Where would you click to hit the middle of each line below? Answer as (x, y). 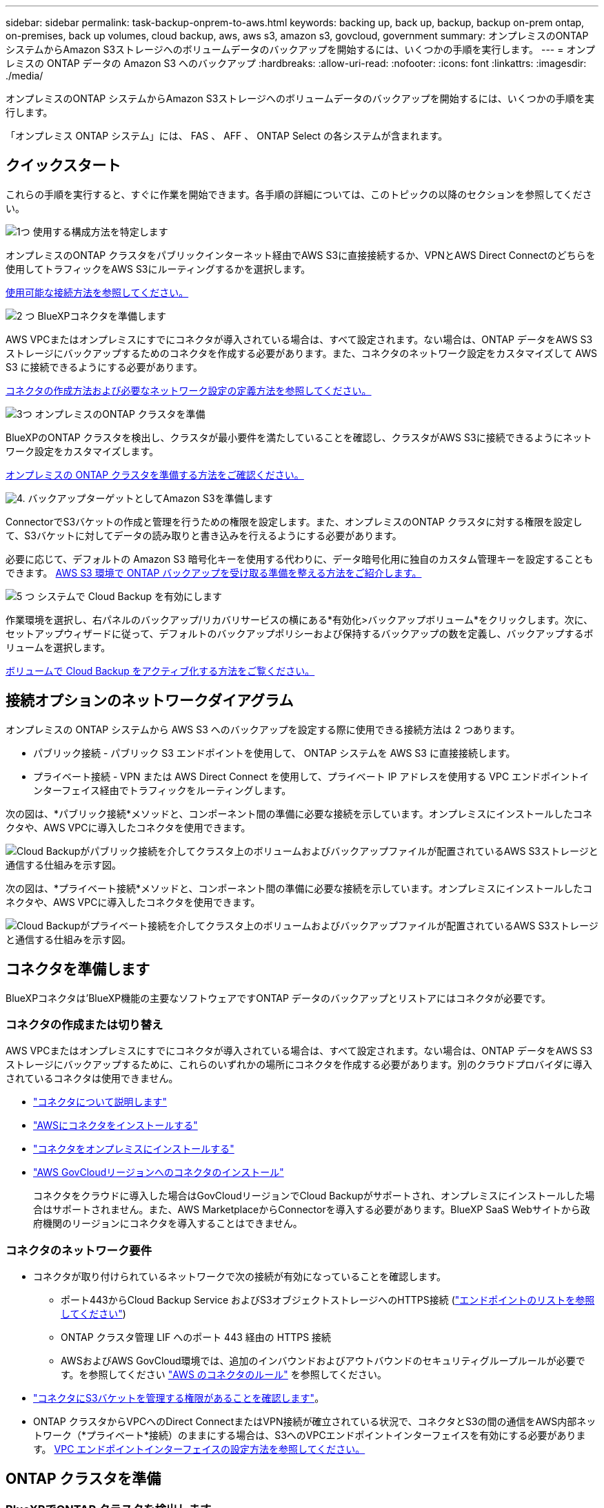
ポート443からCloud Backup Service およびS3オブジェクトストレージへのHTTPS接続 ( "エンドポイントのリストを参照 (328, 1300)
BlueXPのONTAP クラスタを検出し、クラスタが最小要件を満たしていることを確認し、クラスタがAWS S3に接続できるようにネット (299, 437)
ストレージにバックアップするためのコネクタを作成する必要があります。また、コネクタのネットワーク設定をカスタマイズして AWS (301, 353)
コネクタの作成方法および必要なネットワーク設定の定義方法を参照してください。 (189, 390)
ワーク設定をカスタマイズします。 (82, 451)
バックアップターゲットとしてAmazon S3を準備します (150, 498)
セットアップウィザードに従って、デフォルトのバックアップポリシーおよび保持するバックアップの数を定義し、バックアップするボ (300, 633)
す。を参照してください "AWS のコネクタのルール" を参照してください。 (224, 1375)
